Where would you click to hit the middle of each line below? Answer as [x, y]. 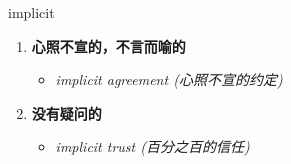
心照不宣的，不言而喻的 [108, 45]
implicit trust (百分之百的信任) [152, 146]
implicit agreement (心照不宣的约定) [169, 79]
